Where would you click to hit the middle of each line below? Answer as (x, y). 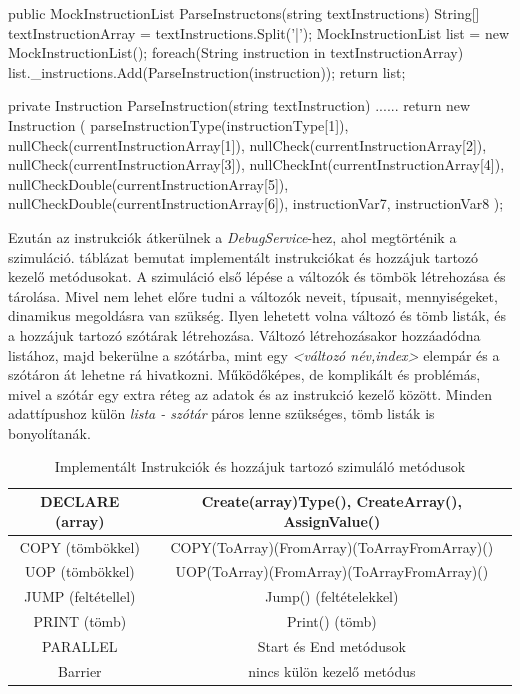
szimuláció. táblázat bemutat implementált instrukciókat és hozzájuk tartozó (243, 256)
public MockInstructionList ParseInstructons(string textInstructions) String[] (244, 13)
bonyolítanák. (49, 432)
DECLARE (80, 501)
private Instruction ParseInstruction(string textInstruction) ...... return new (239, 105)
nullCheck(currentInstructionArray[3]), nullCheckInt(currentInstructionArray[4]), (256, 164)
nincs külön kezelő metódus (332, 670)
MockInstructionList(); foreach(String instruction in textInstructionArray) (236, 52)
